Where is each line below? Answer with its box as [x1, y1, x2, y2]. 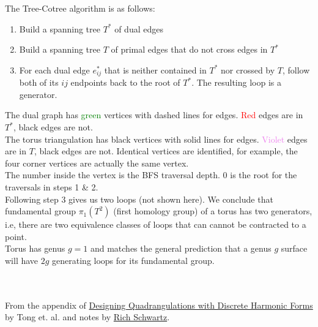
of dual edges [114, 22, 163, 35]
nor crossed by [221, 63, 275, 76]
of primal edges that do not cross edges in [111, 43, 268, 56]
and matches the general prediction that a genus [90, 242, 272, 255]
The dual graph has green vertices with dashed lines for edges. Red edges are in [5, 108, 303, 121]
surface [281, 242, 308, 255]
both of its [19, 76, 59, 89]
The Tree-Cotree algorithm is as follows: [5, 2, 155, 14]
